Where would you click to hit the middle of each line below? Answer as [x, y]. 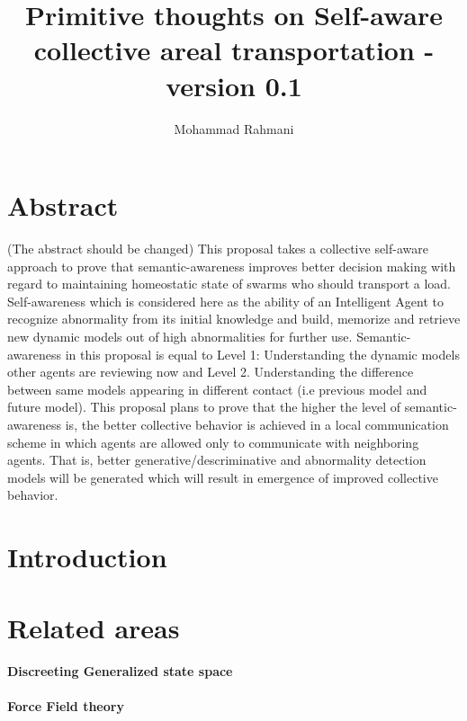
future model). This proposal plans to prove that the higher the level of [204, 407]
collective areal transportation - [234, 50]
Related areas [94, 627]
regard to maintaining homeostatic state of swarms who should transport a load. [229, 284]
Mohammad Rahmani [234, 128]
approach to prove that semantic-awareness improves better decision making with [232, 266]
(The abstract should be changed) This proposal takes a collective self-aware [218, 249]
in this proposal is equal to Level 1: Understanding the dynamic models [262, 354]
